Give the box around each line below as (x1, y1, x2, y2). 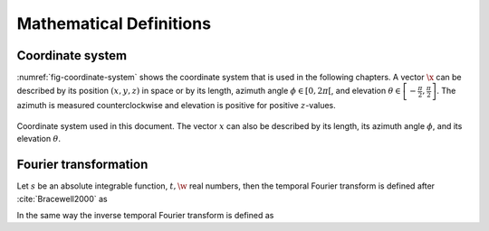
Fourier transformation (16, 157, 149, 172)
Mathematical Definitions (16, 14, 212, 33)
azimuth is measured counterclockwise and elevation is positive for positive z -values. (16, 100, 337, 111)
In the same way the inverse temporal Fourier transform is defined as (16, 209, 274, 220)
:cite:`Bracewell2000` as (16, 193, 108, 204)
